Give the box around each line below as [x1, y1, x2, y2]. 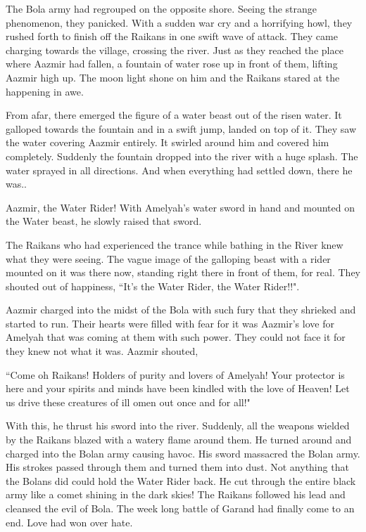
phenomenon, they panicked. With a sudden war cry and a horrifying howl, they [6, 15, 353, 30]
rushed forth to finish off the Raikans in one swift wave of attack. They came [6, 29, 338, 44]
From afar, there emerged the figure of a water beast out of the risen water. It [6, 108, 342, 122]
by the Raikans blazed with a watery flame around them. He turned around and [6, 432, 352, 447]
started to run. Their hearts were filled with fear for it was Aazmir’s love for [6, 316, 334, 330]
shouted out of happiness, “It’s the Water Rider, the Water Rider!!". [6, 278, 300, 293]
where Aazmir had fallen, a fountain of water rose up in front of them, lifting [6, 56, 338, 71]
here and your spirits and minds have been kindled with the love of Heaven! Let [6, 381, 350, 396]
